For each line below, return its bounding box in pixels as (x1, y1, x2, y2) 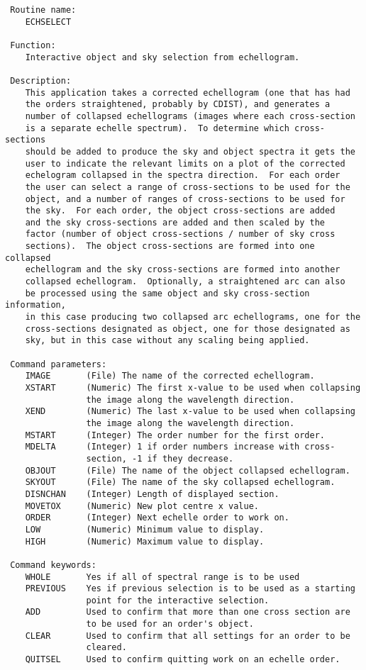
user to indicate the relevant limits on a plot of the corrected (25, 158, 345, 169)
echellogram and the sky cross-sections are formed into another (25, 264, 340, 275)
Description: (10, 75, 72, 86)
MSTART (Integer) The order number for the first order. (25, 430, 326, 440)
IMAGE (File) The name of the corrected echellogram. (25, 371, 315, 381)
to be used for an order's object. (86, 619, 254, 630)
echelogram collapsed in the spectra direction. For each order (25, 170, 340, 181)
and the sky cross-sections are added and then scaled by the (25, 217, 326, 228)
